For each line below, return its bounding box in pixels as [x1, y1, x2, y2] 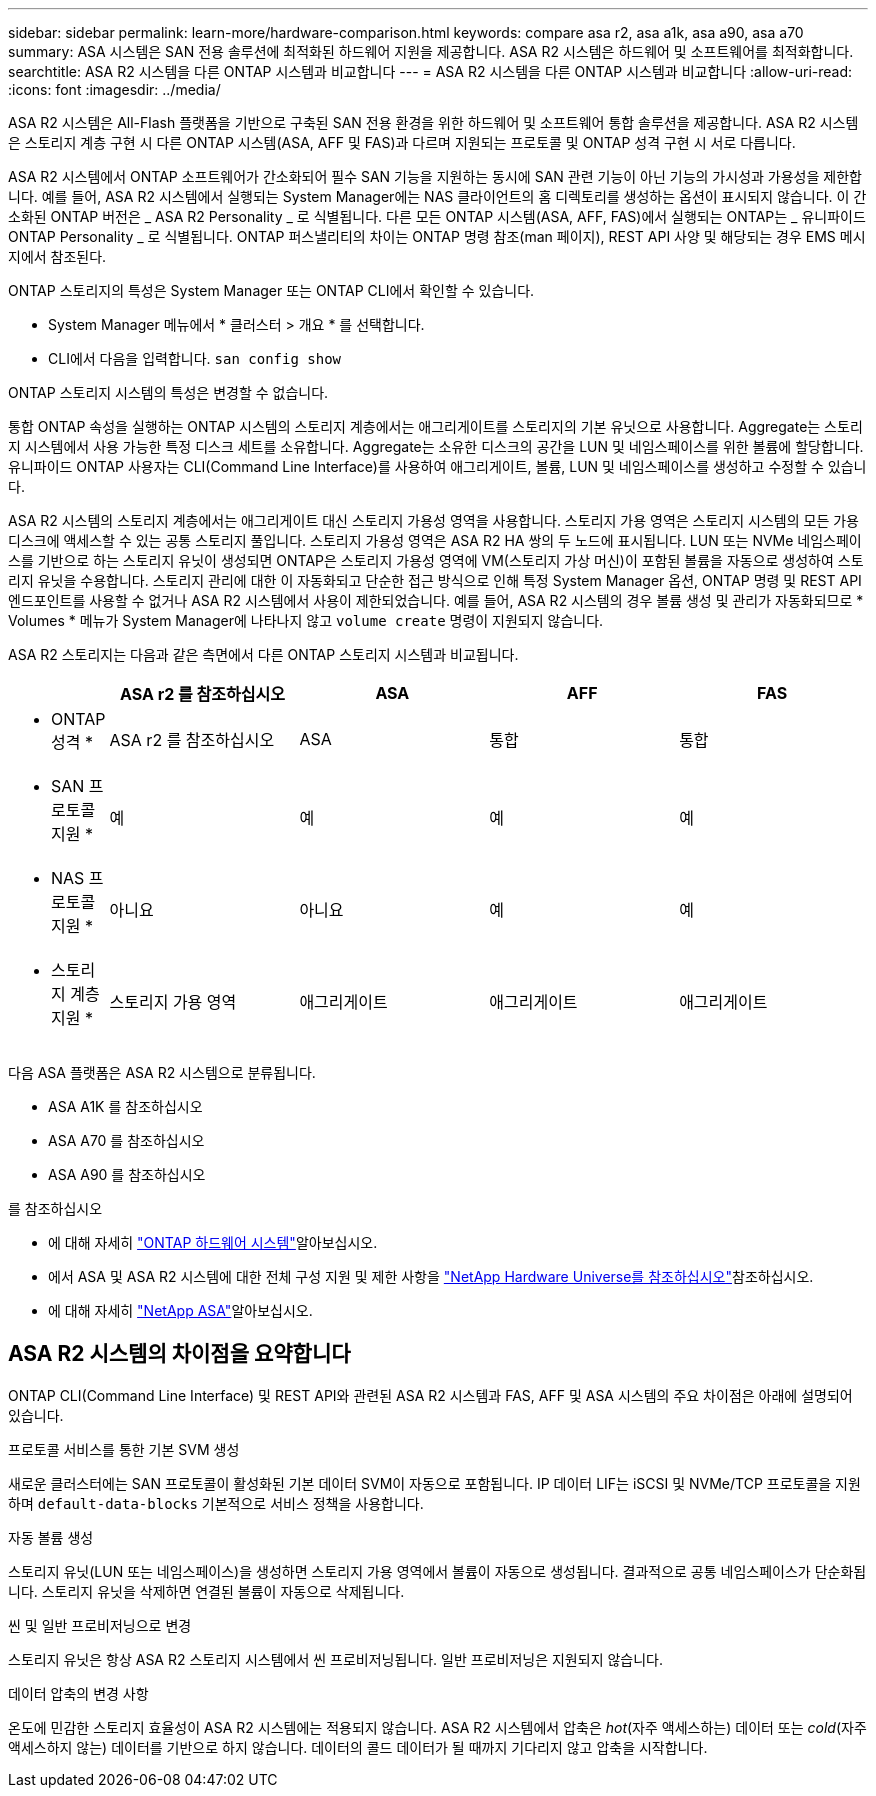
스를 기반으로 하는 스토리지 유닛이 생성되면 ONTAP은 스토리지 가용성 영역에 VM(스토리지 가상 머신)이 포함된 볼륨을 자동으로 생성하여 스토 [8, 552, 864, 569]
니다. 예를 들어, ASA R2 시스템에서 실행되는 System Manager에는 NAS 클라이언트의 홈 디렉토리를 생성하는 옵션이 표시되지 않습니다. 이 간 [8, 188, 867, 205]
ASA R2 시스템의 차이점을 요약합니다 [8, 1341, 351, 1367]
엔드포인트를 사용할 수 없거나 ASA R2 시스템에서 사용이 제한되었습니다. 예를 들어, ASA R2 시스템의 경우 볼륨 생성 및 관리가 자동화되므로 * [8, 592, 864, 609]
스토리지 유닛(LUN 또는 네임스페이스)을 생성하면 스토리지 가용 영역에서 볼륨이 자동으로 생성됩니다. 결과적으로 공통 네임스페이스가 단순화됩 [8, 1562, 867, 1580]
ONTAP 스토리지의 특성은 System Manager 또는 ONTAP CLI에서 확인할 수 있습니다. [8, 282, 535, 299]
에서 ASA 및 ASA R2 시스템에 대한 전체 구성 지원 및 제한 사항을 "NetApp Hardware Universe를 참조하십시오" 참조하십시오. [48, 1268, 814, 1285]
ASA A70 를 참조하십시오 [48, 1132, 205, 1149]
